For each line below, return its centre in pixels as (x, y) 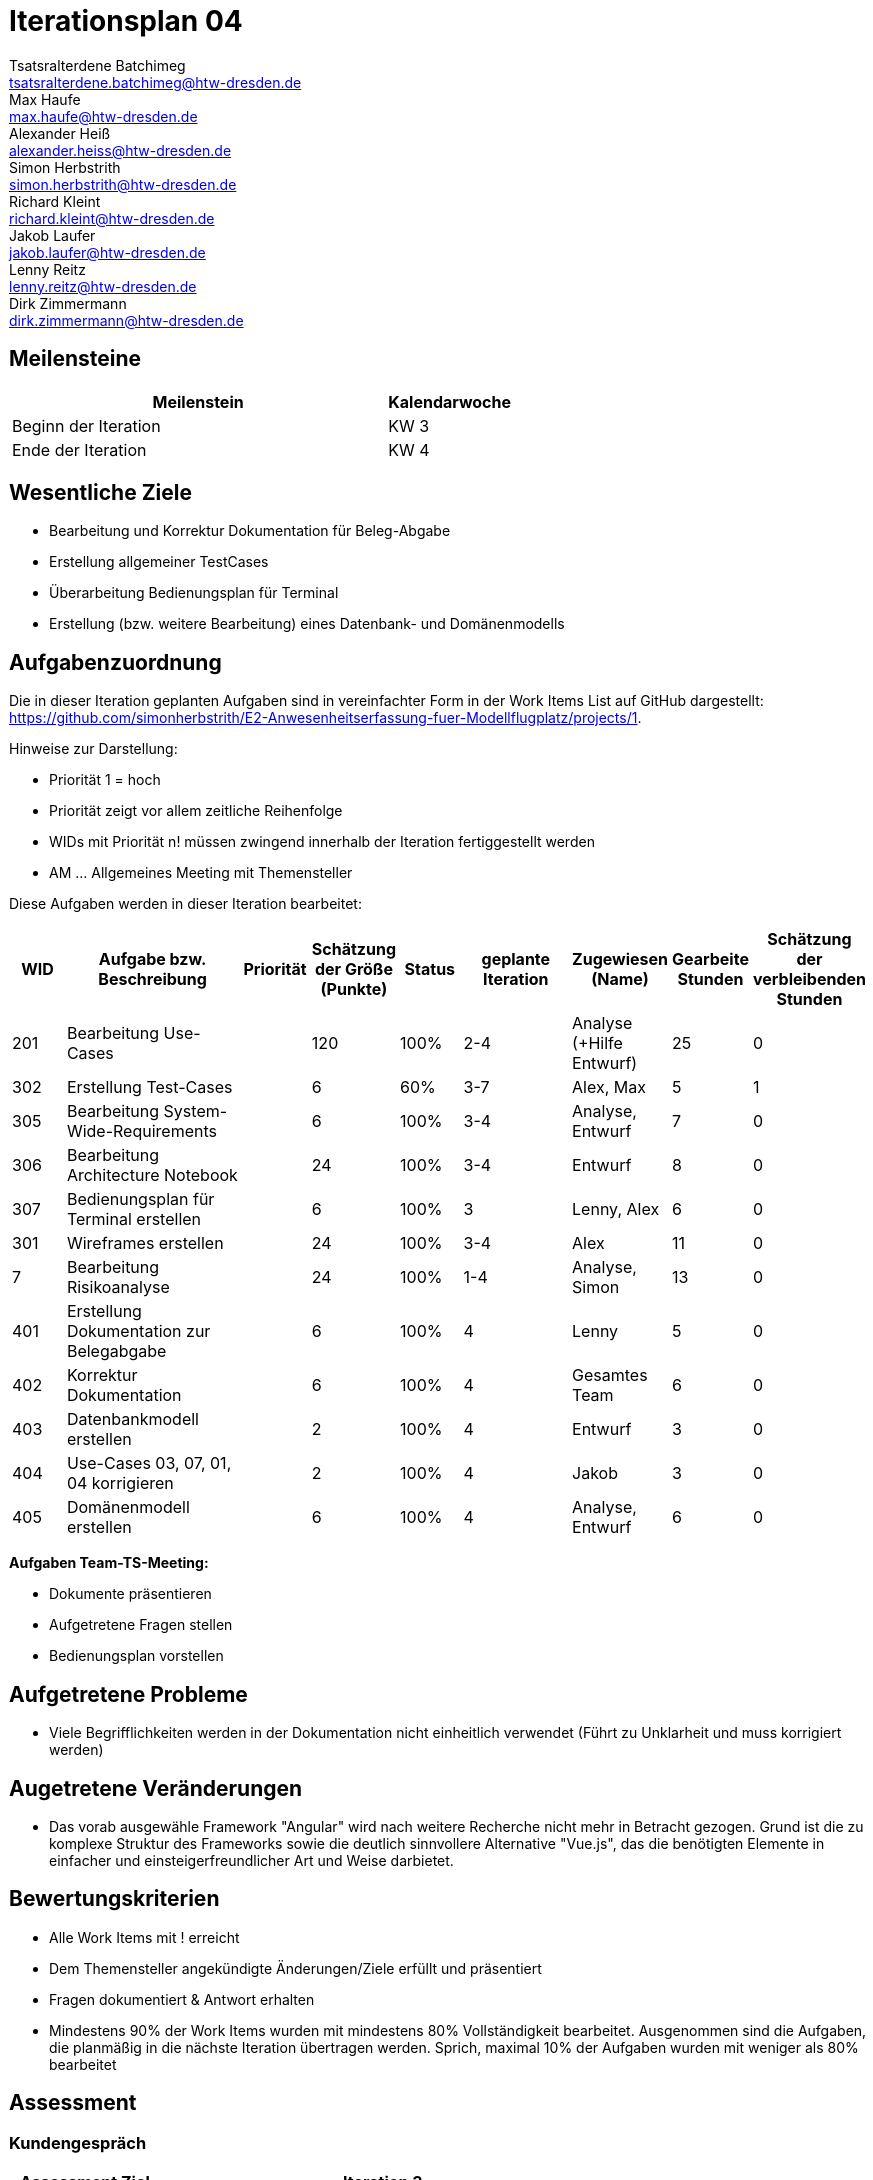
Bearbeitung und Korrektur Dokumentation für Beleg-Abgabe (250, 531)
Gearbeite (710, 959)
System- (195, 1111)
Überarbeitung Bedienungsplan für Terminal (194, 593)
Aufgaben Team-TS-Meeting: (109, 1563)
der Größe (354, 969)
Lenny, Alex (616, 1209)
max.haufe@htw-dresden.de (103, 116)
